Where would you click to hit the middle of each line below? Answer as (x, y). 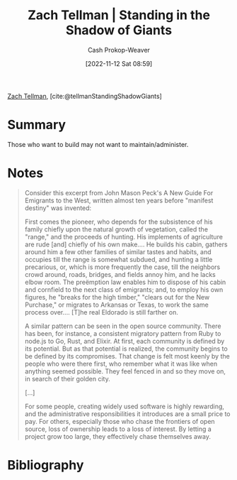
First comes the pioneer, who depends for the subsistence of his (119, 222)
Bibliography (46, 465)
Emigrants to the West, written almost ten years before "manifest (119, 200)
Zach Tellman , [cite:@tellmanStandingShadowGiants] (85, 96)
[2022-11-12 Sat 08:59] (119, 63)
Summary (36, 125)
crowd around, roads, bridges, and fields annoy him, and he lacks (120, 274)
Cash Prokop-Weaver (119, 50)
